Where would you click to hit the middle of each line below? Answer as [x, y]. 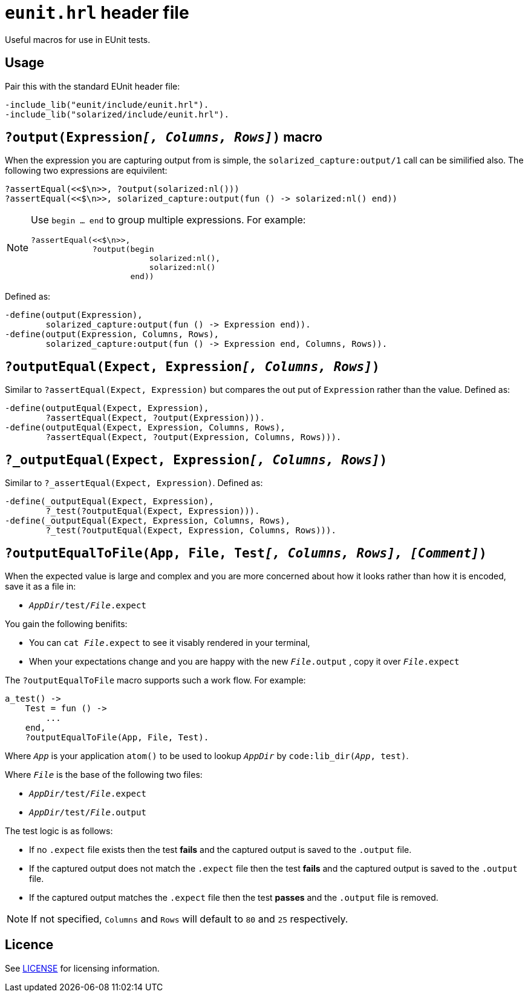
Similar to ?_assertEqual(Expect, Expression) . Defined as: [134, 483]
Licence [29, 945]
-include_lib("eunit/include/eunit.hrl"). [107, 104]
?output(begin [123, 249]
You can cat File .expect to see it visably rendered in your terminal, [170, 642]
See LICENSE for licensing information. [82, 968]
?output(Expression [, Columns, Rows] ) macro [164, 137]
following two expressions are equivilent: [86, 171]
